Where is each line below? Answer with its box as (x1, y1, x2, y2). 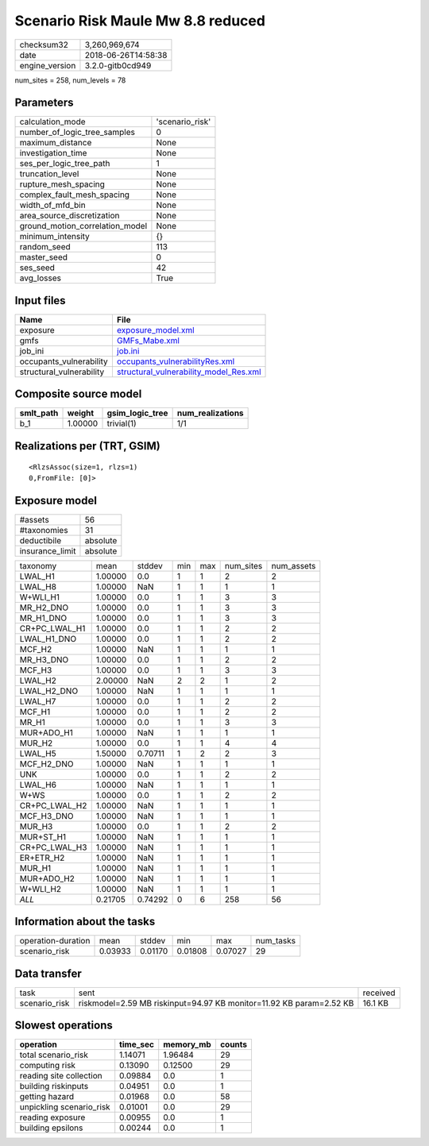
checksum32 (19, 39, 69, 50)
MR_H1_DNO (19, 612, 68, 623)
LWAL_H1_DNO (19, 633, 77, 644)
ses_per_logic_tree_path (19, 158, 110, 169)
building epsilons (19, 1122, 83, 1133)
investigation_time (19, 148, 87, 159)
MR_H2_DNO (19, 602, 69, 613)
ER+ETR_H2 (19, 852, 65, 863)
